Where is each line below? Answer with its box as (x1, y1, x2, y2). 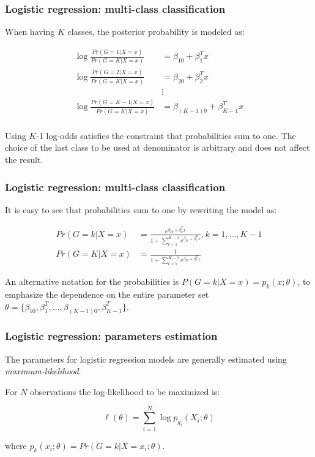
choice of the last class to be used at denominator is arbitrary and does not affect (5, 141, 310, 154)
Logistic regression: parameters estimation (5, 328, 218, 344)
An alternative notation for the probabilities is (5, 275, 179, 288)
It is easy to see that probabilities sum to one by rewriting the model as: (5, 203, 277, 216)
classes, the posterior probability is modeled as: (67, 25, 245, 38)
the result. (5, 153, 43, 166)
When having (5, 25, 55, 38)
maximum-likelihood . (5, 364, 81, 377)
